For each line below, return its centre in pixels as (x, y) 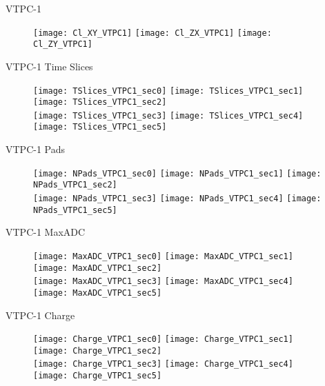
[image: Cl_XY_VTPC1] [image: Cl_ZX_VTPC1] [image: (152, 33)
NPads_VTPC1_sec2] (75, 185)
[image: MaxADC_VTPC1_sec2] (98, 268)
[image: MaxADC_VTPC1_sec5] (98, 293)
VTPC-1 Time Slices (49, 66)
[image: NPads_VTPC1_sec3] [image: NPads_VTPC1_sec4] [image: (177, 199)
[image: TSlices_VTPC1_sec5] (100, 127)
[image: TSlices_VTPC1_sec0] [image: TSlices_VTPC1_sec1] (168, 91)
